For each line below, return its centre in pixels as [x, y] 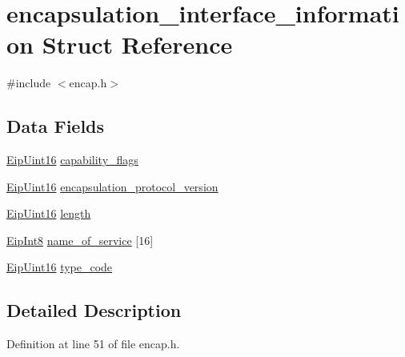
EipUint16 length [49, 213]
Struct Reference [137, 44]
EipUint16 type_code [60, 267]
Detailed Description [94, 310]
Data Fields [56, 126]
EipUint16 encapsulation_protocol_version [112, 186]
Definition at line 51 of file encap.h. [93, 344]
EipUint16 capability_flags [72, 160]
